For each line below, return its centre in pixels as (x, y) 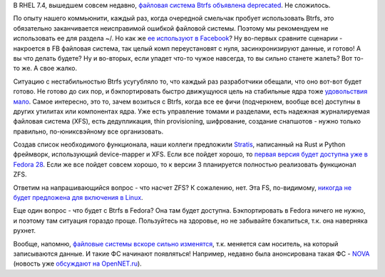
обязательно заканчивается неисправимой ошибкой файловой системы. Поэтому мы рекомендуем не (171, 28)
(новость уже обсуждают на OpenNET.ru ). (77, 263)
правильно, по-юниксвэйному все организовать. (88, 131)
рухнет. (24, 231)
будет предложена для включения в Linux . (78, 198)
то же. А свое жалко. (45, 69)
